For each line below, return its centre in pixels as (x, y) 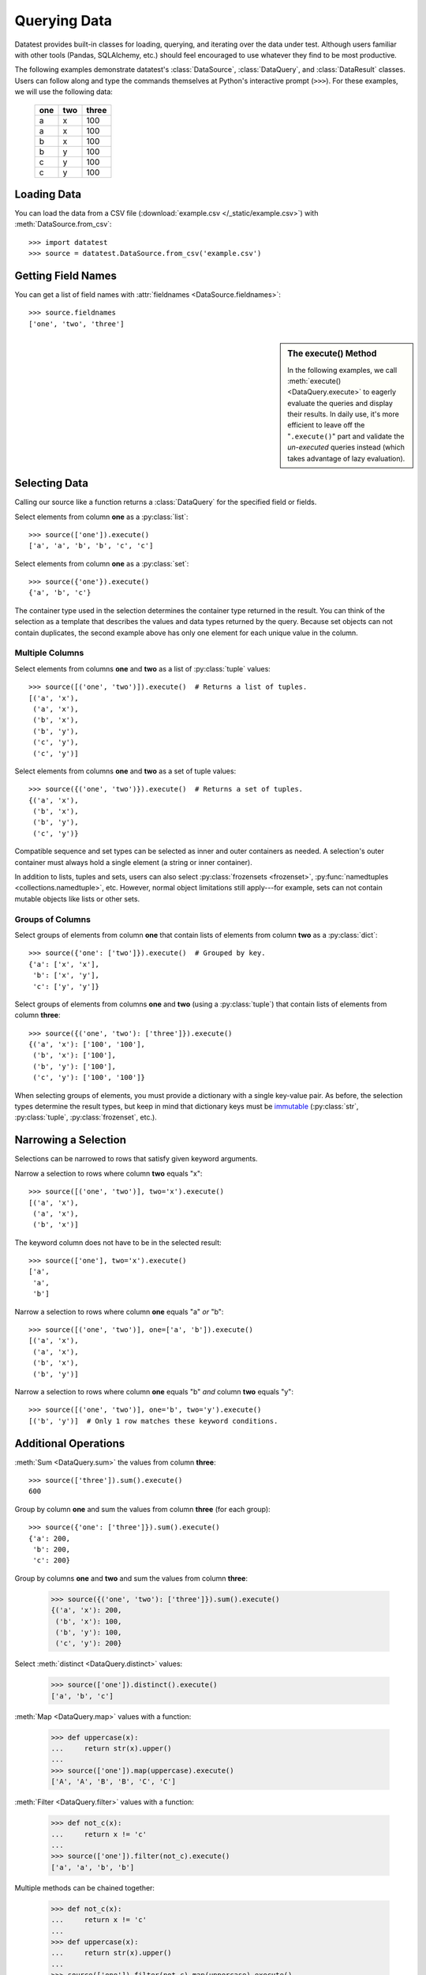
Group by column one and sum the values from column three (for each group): (143, 1509)
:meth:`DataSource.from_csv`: (63, 224)
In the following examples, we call (342, 370)
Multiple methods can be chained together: (85, 1887)
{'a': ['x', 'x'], (64, 964)
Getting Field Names (66, 276)
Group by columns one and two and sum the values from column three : (131, 1578)
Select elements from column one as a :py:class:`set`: (102, 563)
